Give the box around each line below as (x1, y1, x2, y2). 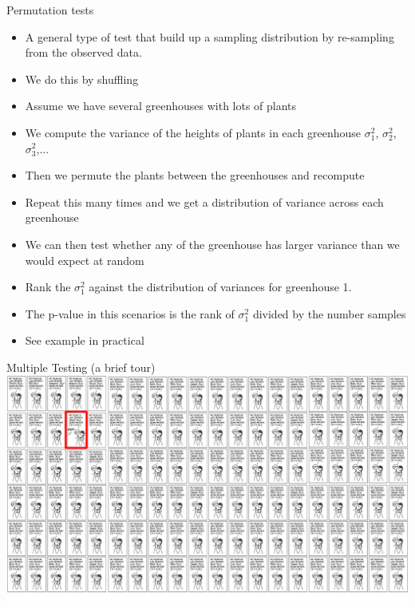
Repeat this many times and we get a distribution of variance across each (25, 193, 384, 210)
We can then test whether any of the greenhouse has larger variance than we (25, 235, 400, 252)
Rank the (25, 278, 71, 295)
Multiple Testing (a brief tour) (6, 358, 156, 375)
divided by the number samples (252, 305, 406, 322)
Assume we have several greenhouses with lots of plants (25, 97, 297, 114)
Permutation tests (6, 2, 94, 18)
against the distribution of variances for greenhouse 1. (89, 278, 352, 295)
